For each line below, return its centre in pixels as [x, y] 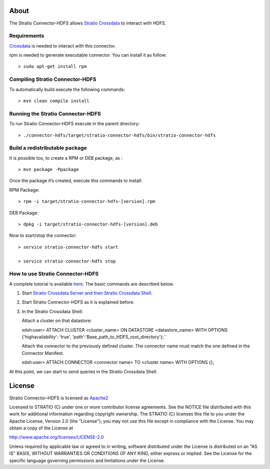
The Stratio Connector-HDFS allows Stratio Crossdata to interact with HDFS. [88, 23]
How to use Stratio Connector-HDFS [54, 274]
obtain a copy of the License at [41, 428]
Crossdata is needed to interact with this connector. [62, 46]
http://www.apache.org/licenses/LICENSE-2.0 [56, 437]
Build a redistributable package [48, 148]
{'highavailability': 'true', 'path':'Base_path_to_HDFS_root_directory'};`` [94, 337]
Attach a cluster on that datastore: [57, 321]
